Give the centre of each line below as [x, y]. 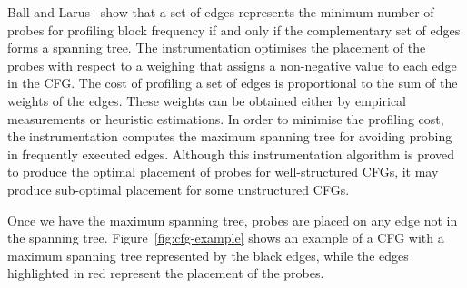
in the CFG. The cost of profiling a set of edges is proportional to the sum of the [233, 83]
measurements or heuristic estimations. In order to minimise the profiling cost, [226, 118]
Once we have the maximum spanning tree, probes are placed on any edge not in [233, 220]
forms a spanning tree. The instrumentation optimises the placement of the [217, 48]
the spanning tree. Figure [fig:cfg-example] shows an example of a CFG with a [226, 238]
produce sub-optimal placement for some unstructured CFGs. [179, 189]
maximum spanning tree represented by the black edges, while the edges [208, 255]
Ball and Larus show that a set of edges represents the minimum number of [221, 12]
